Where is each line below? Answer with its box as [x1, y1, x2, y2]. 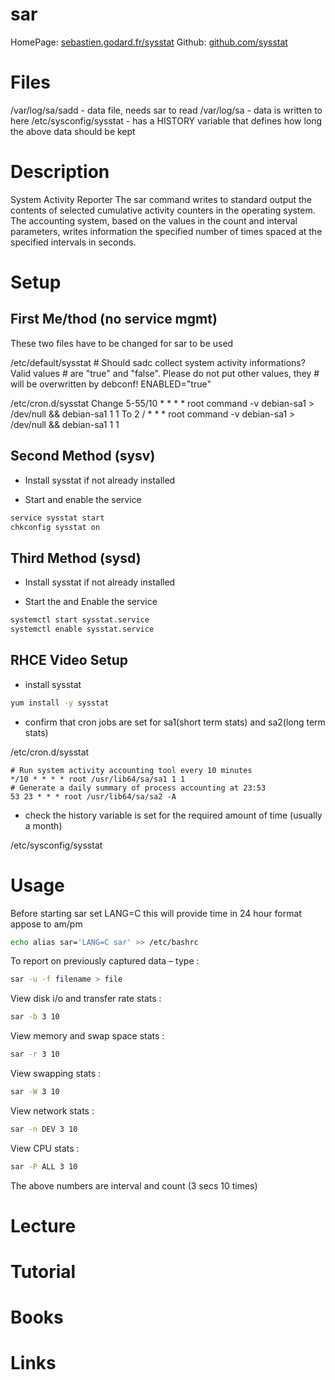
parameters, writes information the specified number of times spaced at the [10, 225, 323, 237]
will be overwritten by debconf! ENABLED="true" [10, 378, 212, 390]
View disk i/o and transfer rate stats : [10, 993, 162, 1005]
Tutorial [10, 1261, 77, 1283]
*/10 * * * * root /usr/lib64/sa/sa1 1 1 [10, 774, 186, 784]
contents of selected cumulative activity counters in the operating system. [10, 204, 316, 216]
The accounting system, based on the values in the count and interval [10, 214, 298, 227]
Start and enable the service [24, 493, 142, 505]
